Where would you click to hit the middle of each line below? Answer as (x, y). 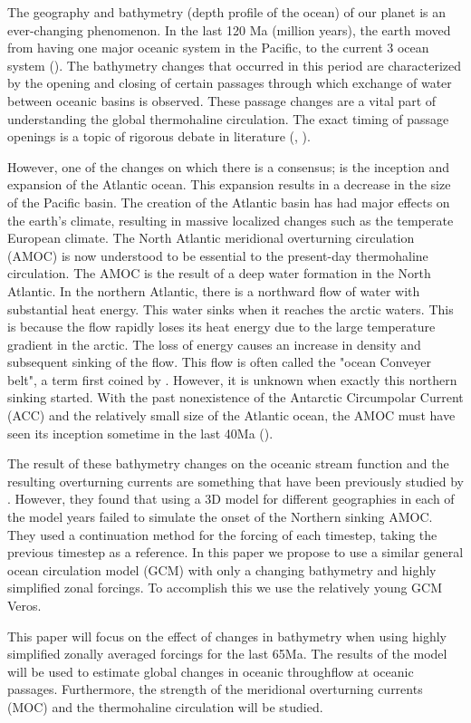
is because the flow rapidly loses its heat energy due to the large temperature (221, 327)
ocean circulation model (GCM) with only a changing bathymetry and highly (222, 569)
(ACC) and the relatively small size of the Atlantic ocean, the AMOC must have (231, 415)
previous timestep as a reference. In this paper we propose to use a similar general (235, 552)
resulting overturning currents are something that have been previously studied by (235, 481)
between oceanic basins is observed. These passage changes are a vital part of (222, 100)
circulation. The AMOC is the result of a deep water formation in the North (219, 273)
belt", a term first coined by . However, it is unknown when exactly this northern (232, 379)
